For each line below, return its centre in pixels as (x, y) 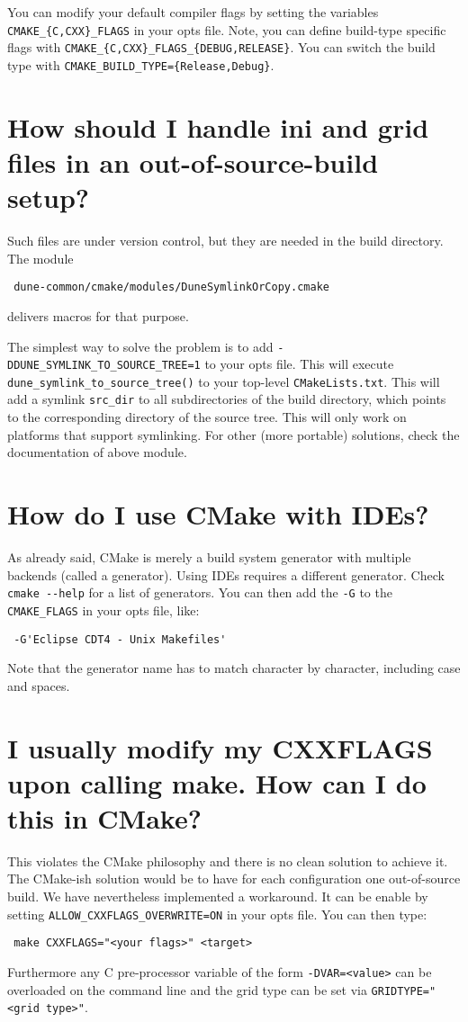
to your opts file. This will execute (299, 364)
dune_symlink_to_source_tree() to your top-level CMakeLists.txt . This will (224, 381)
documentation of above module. (97, 452)
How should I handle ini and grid (218, 126)
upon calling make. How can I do (217, 782)
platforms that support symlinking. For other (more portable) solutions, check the (234, 434)
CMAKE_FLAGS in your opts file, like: (103, 610)
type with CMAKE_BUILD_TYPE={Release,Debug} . (141, 64)
